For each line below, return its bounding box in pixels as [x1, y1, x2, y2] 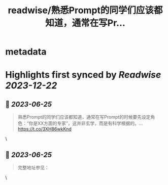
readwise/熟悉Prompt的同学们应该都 [8, 5, 163, 16]
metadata [5, 46, 47, 58]
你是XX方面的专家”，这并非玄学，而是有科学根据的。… [28, 120, 143, 126]
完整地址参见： [17, 165, 49, 170]
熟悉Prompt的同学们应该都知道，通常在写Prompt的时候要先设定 [17, 114, 151, 120]
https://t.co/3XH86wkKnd [17, 126, 72, 132]
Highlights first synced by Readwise [5, 69, 161, 81]
